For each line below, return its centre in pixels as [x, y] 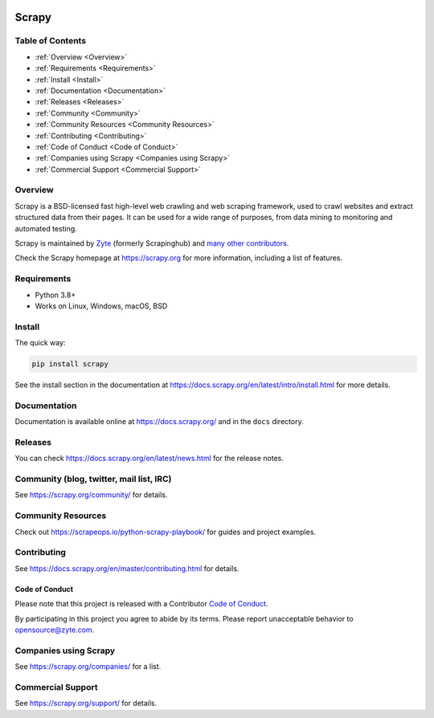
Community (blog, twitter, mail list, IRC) [93, 479]
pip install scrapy [70, 364]
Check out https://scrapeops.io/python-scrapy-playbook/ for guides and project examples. [166, 532]
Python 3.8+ [55, 295]
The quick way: [40, 343]
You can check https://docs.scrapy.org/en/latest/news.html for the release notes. [149, 459]
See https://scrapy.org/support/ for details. [86, 704]
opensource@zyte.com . [55, 630]
